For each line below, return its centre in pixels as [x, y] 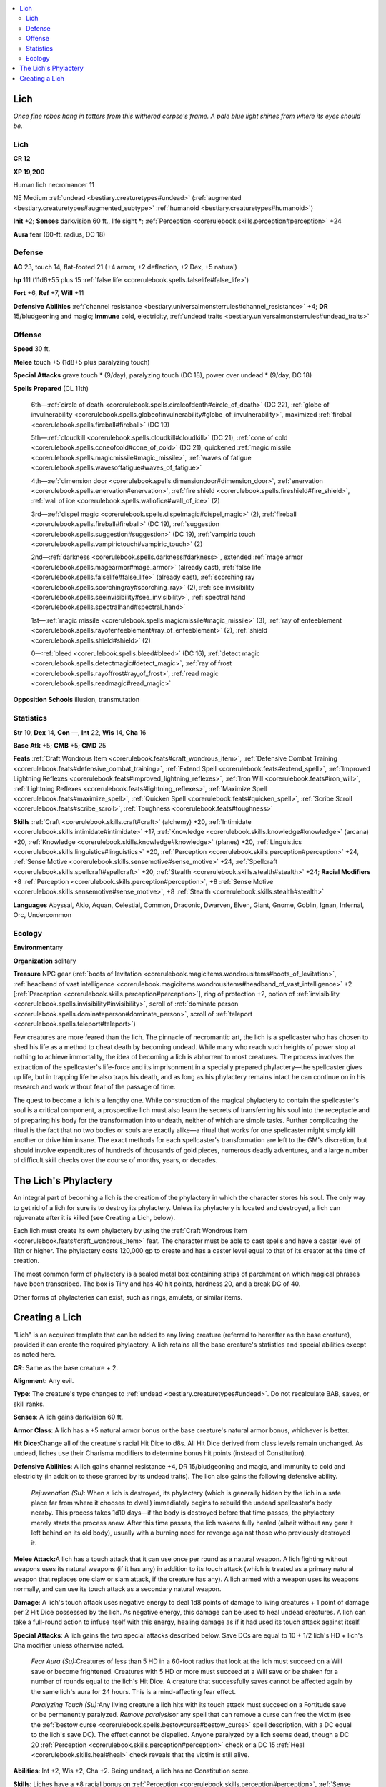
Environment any [38, 948]
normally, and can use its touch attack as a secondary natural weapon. [117, 1589]
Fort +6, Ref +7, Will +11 [49, 293]
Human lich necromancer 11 [54, 184]
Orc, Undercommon [42, 915]
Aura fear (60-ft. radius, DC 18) [59, 234]
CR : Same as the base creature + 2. [65, 1367]
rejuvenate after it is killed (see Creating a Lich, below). [94, 1217]
